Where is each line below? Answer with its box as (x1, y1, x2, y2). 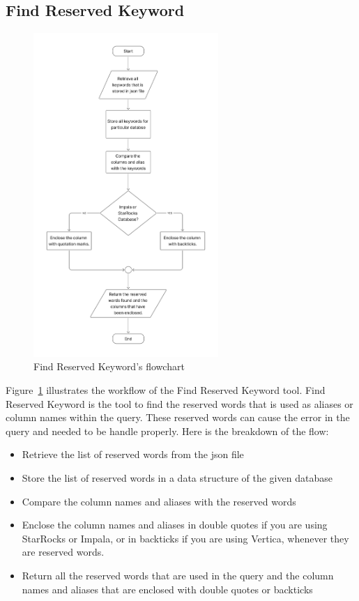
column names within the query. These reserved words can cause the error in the (6, 410, 350, 425)
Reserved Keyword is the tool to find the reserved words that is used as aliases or (6, 396, 353, 411)
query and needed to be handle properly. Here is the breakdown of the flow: (6, 423, 329, 438)
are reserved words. (22, 545, 105, 559)
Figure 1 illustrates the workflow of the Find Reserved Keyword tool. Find (6, 383, 326, 397)
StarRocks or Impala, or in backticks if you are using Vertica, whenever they (22, 531, 349, 545)
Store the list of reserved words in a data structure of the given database (22, 471, 333, 485)
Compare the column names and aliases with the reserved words (22, 494, 296, 508)
